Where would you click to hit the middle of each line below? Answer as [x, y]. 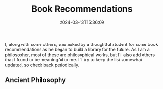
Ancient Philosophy [36, 80]
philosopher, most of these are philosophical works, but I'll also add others [80, 55]
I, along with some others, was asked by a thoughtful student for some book [81, 44]
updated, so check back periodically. [42, 65]
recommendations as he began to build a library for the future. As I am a [77, 49]
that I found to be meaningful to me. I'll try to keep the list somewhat [74, 59]
